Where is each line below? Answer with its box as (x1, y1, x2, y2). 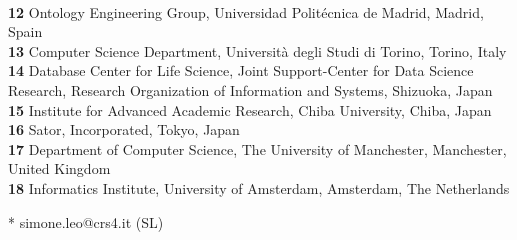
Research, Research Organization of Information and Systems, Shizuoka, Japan (8, 79, 493, 100)
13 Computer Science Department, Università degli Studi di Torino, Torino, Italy (8, 40, 507, 61)
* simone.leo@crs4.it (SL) (8, 211, 164, 232)
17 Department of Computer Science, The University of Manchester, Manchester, (8, 138, 507, 159)
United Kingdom (8, 158, 111, 179)
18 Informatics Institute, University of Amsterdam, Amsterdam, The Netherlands (8, 177, 510, 198)
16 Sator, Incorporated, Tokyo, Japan (8, 119, 240, 140)
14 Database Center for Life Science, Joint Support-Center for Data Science (8, 60, 474, 81)
